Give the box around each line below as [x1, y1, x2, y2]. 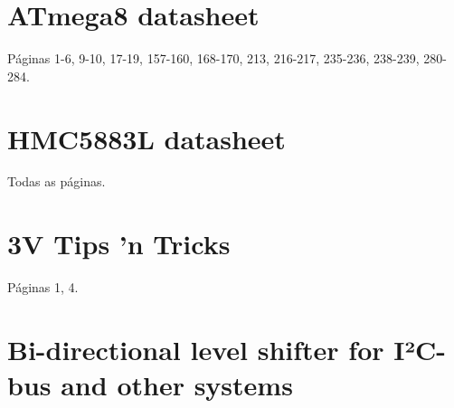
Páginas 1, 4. [7, 278, 79, 297]
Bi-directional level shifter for [7, 330, 384, 367]
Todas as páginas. [7, 172, 106, 191]
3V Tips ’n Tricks [7, 225, 231, 262]
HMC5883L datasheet [7, 119, 286, 157]
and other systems [61, 366, 293, 403]
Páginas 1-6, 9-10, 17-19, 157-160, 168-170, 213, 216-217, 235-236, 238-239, [7, 49, 420, 68]
